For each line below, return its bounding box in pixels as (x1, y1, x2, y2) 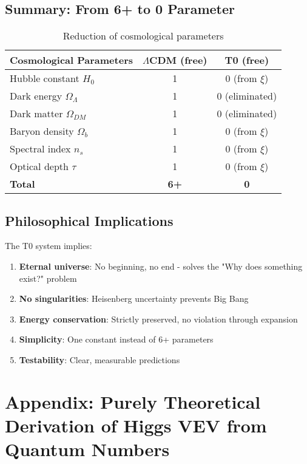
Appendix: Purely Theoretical (5, 389, 261, 414)
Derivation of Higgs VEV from (5, 412, 267, 437)
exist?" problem (19, 271, 77, 284)
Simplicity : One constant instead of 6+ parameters (19, 333, 214, 346)
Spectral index (10, 142, 71, 156)
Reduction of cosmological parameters (62, 29, 224, 43)
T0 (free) (224, 53, 269, 67)
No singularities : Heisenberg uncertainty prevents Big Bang (19, 292, 249, 305)
